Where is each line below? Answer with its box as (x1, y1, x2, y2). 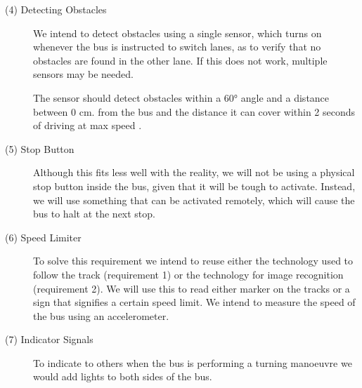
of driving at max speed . (33, 118, 142, 133)
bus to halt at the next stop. (33, 206, 155, 221)
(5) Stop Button (5, 141, 75, 156)
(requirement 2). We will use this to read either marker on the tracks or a (33, 281, 350, 295)
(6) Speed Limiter (5, 229, 82, 244)
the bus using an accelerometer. (33, 308, 169, 323)
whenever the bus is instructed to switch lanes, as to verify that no (33, 39, 321, 54)
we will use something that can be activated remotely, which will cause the (33, 192, 355, 207)
